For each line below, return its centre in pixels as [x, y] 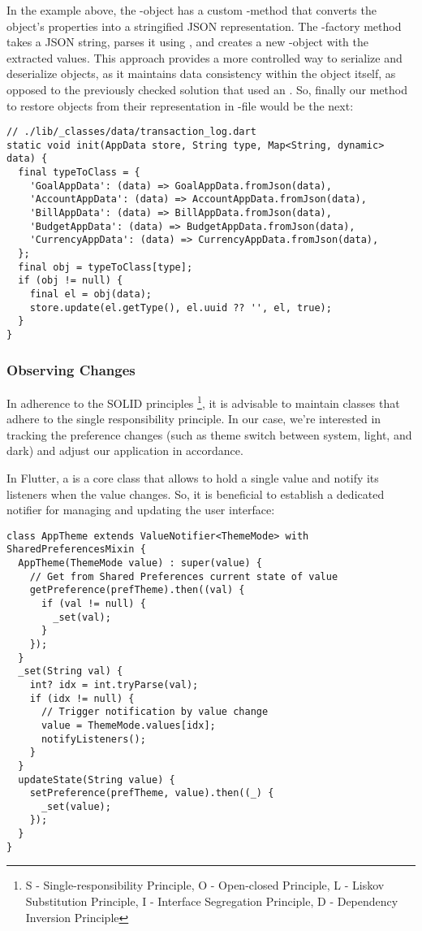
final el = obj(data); [90, 294]
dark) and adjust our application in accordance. [125, 450]
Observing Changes [71, 369]
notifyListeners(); [93, 739]
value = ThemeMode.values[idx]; [128, 725]
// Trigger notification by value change [155, 712]
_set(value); [76, 806]
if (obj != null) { [71, 281]
